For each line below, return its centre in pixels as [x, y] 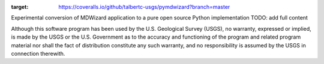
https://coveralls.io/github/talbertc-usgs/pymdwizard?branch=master [144, 7]
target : [20, 7]
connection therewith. [38, 53]
